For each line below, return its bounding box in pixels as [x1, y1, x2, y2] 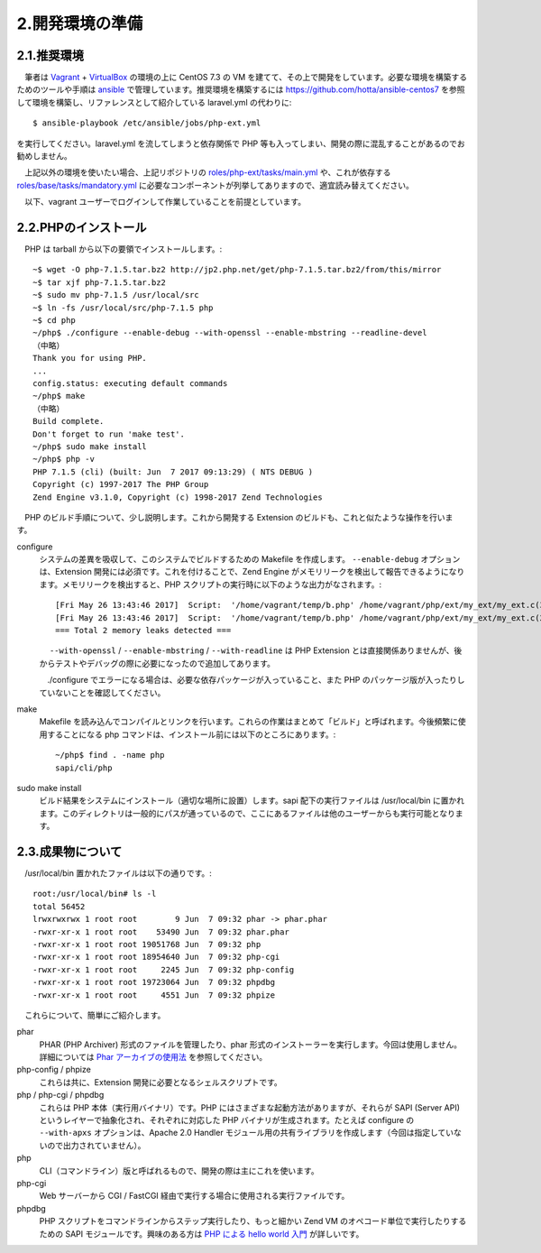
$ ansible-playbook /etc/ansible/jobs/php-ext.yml [32, 118, 261, 128]
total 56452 [32, 901, 86, 911]
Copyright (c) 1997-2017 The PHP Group [32, 479, 209, 490]
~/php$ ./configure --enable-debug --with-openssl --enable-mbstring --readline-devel [32, 327, 427, 338]
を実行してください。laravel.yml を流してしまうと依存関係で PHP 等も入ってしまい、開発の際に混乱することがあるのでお [16, 138, 466, 149]
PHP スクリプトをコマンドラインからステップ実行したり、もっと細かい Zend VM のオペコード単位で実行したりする [39, 1216, 467, 1227]
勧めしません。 [16, 151, 72, 161]
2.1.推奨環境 [16, 48, 85, 63]
